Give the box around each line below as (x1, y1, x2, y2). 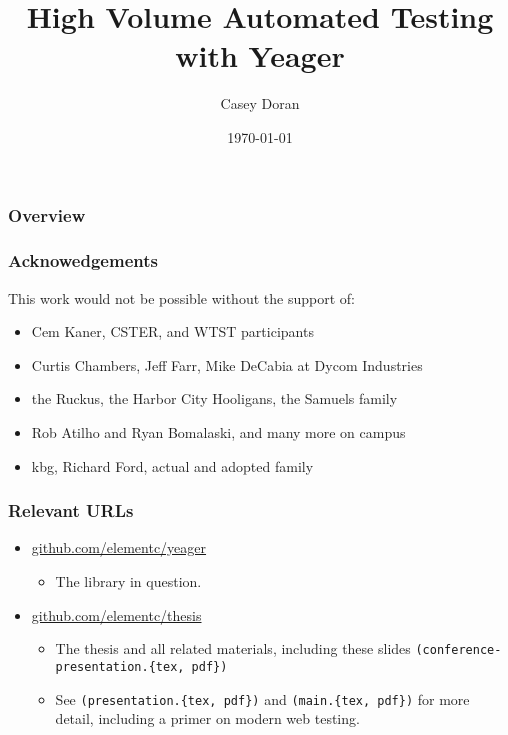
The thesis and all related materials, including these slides (55, 638, 411, 659)
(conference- (415, 643, 502, 658)
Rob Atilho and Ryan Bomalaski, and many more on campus (31, 422, 406, 443)
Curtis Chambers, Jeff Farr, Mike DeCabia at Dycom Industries (31, 354, 423, 375)
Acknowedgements (8, 248, 158, 273)
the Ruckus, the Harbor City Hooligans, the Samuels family (31, 388, 398, 409)
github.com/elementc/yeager (31, 537, 207, 558)
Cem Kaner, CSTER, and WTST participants (31, 321, 314, 342)
